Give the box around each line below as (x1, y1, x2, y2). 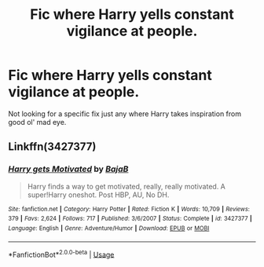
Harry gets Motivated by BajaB (8, 163, 129, 174)
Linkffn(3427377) (8, 140, 97, 154)
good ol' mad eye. (8, 117, 67, 126)
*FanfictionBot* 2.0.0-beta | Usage (8, 248, 115, 259)
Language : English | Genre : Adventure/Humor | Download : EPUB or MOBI (8, 224, 210, 232)
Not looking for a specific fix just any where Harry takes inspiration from (8, 108, 242, 119)
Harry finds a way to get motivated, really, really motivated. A (27, 181, 226, 191)
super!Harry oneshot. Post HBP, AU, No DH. (27, 190, 170, 199)
